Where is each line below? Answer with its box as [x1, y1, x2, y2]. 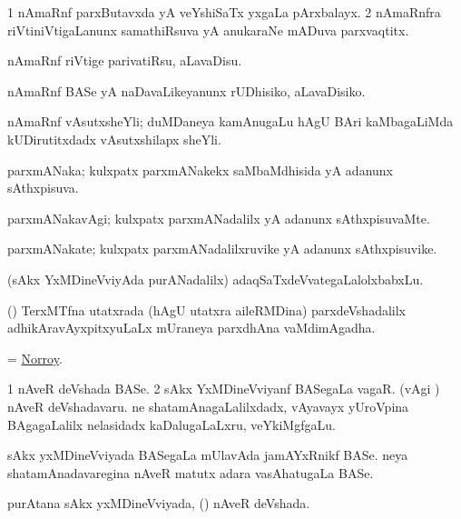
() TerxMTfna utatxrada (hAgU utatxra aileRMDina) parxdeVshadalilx [7, 300, 406, 319]
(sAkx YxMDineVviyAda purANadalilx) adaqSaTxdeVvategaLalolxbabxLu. [7, 269, 424, 288]
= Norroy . [7, 348, 63, 367]
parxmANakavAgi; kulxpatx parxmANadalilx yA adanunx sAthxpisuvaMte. [7, 208, 430, 227]
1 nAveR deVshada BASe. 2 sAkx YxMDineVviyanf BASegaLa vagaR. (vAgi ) [7, 379, 440, 398]
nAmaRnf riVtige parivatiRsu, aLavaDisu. [7, 51, 242, 70]
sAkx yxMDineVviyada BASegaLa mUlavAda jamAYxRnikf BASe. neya [7, 445, 408, 464]
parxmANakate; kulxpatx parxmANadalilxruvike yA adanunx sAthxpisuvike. [7, 239, 437, 258]
